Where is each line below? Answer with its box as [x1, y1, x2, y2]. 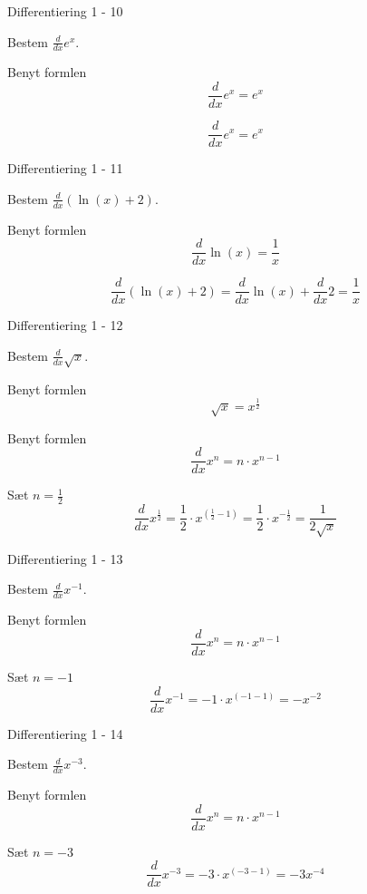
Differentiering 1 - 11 [7, 159, 123, 178]
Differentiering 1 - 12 [7, 316, 123, 335]
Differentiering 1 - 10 [7, 2, 123, 20]
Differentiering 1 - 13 [7, 549, 123, 568]
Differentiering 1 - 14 [7, 724, 123, 743]
